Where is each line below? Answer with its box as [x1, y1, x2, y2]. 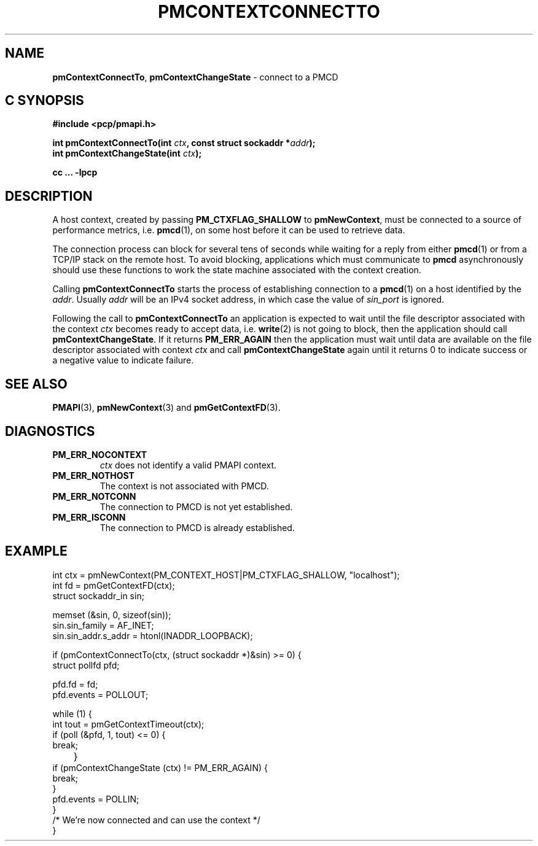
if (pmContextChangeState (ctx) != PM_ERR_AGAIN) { [52, 762, 268, 773]
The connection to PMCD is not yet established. [99, 501, 293, 512]
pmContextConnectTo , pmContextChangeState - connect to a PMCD [52, 71, 338, 82]
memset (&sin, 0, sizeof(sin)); [52, 609, 171, 620]
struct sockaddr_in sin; [52, 590, 144, 601]
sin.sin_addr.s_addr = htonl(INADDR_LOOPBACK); [52, 630, 253, 641]
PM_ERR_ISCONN [52, 511, 126, 522]
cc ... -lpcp [52, 167, 98, 178]
